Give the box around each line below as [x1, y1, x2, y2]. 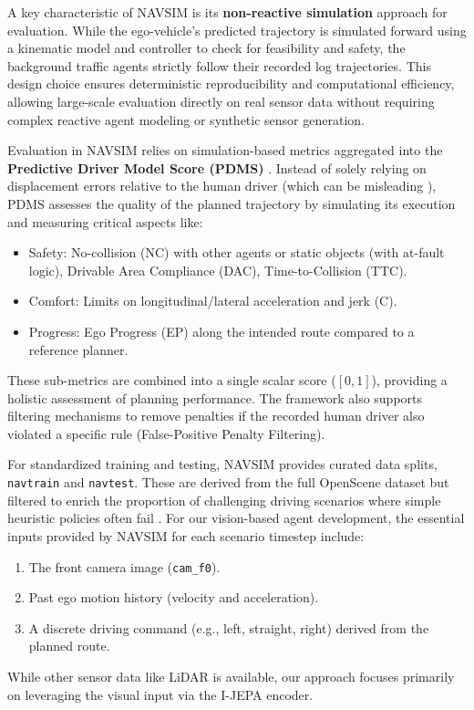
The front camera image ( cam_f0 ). [28, 557, 221, 576]
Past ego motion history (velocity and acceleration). [28, 588, 319, 607]
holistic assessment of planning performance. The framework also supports [7, 388, 423, 407]
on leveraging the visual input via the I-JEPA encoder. [7, 684, 314, 704]
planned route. [28, 636, 110, 655]
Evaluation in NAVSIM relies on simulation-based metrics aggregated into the [7, 141, 443, 160]
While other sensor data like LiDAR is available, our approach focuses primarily [7, 666, 455, 685]
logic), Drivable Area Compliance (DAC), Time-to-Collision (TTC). [28, 260, 407, 279]
